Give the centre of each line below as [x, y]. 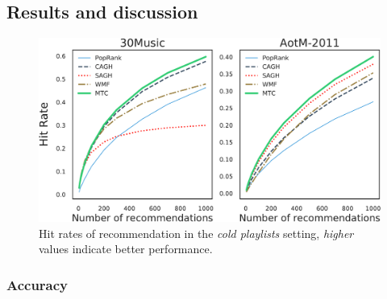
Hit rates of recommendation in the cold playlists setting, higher [196, 233]
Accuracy [37, 284]
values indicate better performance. [126, 249]
